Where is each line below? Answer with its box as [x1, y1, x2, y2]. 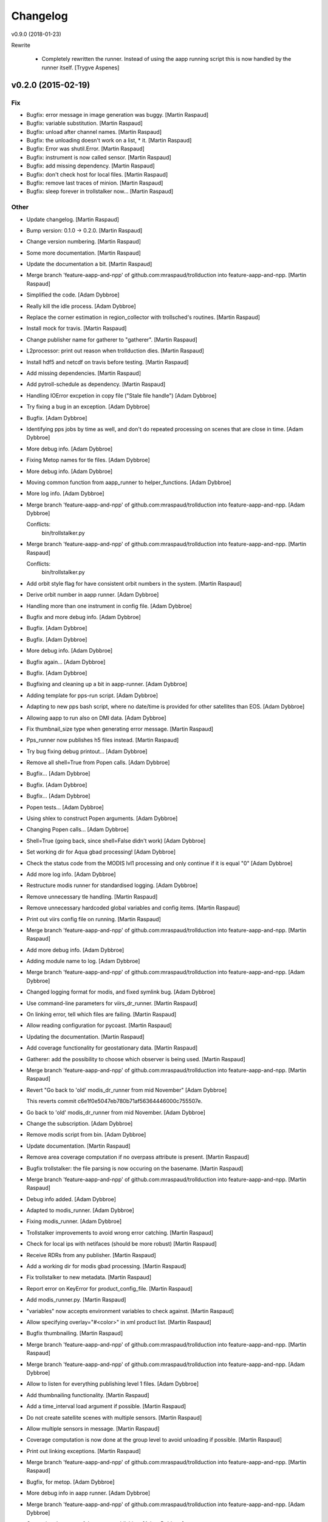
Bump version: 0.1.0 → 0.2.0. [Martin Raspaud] [26, 226, 143, 234]
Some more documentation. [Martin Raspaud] [26, 249, 141, 256]
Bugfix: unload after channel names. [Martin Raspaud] [26, 128, 162, 135]
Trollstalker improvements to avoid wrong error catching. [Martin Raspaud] [26, 1229, 214, 1236]
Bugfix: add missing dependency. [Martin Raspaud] [26, 162, 155, 170]
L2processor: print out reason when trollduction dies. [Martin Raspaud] [26, 347, 205, 354]
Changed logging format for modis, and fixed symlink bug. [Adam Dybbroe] [26, 988, 216, 995]
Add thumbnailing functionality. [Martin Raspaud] [26, 1391, 149, 1398]
